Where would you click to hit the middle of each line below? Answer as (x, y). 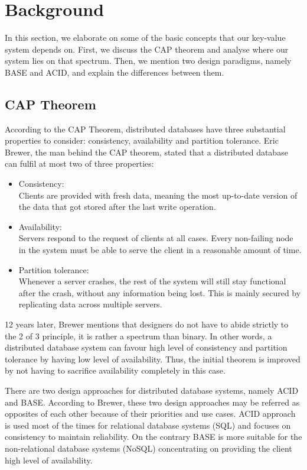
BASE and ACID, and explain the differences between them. (115, 72)
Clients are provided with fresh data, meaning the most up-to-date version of (158, 195)
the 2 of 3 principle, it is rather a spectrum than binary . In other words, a (138, 336)
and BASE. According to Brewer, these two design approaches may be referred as (152, 402)
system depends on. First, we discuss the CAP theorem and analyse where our (147, 49)
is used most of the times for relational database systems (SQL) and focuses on (148, 425)
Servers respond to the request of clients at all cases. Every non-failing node (156, 238)
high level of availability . (49, 460)
